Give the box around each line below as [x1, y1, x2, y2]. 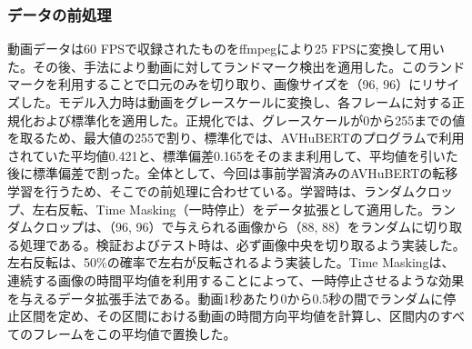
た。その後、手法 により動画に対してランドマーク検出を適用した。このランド [7, 56, 466, 75]
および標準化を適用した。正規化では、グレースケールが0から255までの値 [32, 110, 466, 129]
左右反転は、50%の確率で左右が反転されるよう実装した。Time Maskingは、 [7, 253, 455, 272]
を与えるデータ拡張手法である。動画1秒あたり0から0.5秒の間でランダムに [7, 288, 444, 307]
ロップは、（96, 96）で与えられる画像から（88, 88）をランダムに [45, 217, 425, 236]
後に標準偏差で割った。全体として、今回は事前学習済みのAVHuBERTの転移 [7, 164, 458, 183]
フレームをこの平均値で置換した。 [32, 324, 236, 343]
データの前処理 [7, 3, 112, 25]
